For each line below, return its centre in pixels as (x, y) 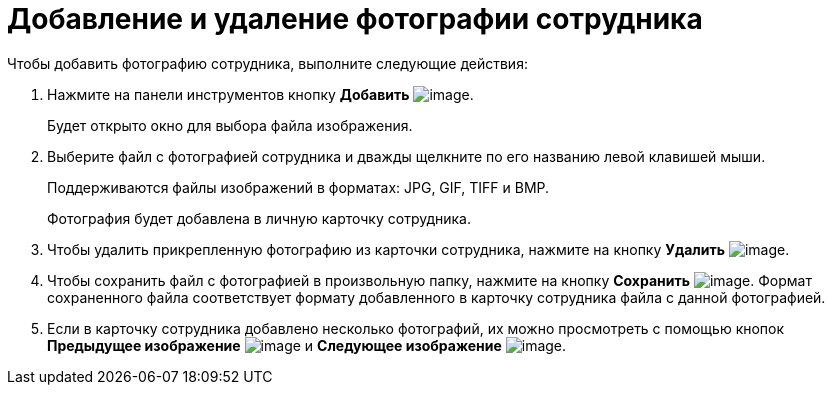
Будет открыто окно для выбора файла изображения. (230, 125)
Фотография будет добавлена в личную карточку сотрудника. (259, 218)
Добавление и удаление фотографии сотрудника (355, 19)
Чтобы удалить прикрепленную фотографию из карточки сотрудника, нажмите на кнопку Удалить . (418, 249)
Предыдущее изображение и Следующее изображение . (307, 345)
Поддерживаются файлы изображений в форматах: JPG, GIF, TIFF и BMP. (298, 187)
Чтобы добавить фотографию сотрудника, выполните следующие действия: (267, 63)
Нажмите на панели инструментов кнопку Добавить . (260, 94)
